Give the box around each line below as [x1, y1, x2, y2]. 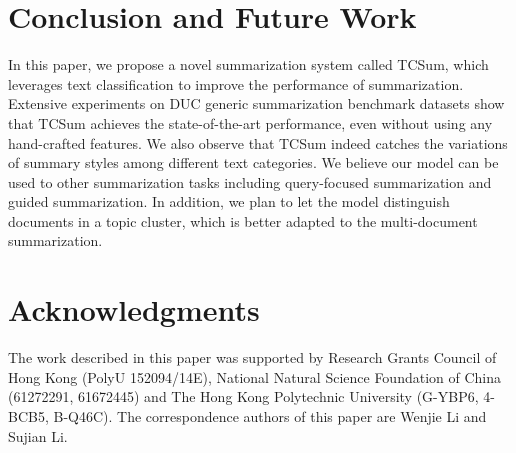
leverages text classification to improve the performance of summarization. [8, 73, 464, 94]
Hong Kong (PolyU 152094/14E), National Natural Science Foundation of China [8, 366, 502, 387]
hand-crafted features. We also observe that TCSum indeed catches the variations [8, 132, 508, 153]
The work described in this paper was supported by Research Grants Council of [8, 347, 497, 368]
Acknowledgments [8, 289, 260, 330]
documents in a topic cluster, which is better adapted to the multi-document [8, 210, 478, 231]
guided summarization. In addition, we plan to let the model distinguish [8, 191, 450, 212]
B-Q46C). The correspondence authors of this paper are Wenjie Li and [53, 405, 487, 426]
